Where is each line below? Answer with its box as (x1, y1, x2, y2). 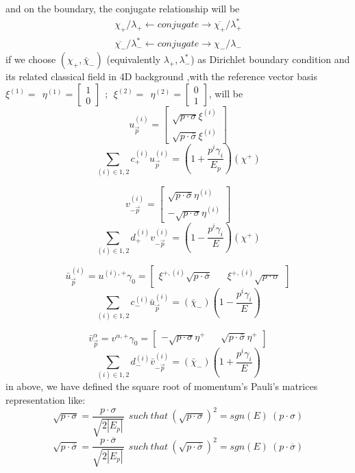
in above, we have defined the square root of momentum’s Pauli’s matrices (5, 379, 318, 393)
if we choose (5, 52, 56, 66)
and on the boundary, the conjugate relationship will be (5, 1, 240, 15)
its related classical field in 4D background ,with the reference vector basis (5, 69, 317, 84)
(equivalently (106, 52, 161, 66)
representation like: (5, 393, 86, 407)
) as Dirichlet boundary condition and (191, 52, 350, 66)
